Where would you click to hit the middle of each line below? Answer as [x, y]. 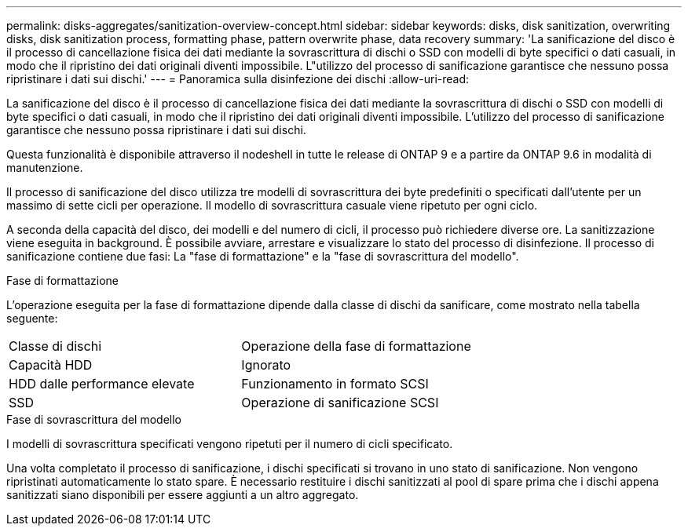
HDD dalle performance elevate [102, 384]
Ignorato [266, 365]
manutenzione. [45, 168]
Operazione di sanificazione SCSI [340, 403]
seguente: [32, 318]
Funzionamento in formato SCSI [335, 384]
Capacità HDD [51, 365]
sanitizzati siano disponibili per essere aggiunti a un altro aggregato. [183, 495]
